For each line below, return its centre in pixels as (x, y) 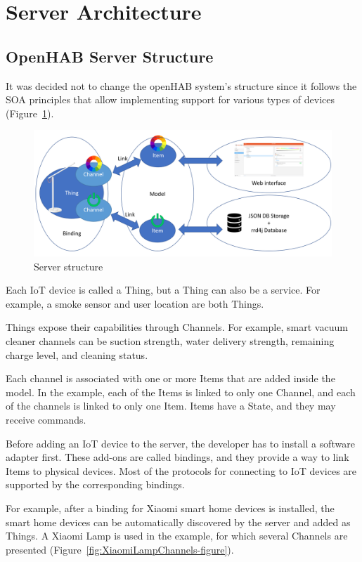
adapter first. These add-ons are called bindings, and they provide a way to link (177, 457)
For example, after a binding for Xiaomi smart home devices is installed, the (170, 508)
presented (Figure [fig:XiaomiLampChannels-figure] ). (120, 549)
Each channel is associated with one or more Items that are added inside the (170, 378)
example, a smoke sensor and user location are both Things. (135, 303)
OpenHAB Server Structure (110, 56)
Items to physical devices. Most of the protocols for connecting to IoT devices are (181, 470)
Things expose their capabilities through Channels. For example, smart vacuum (177, 327)
